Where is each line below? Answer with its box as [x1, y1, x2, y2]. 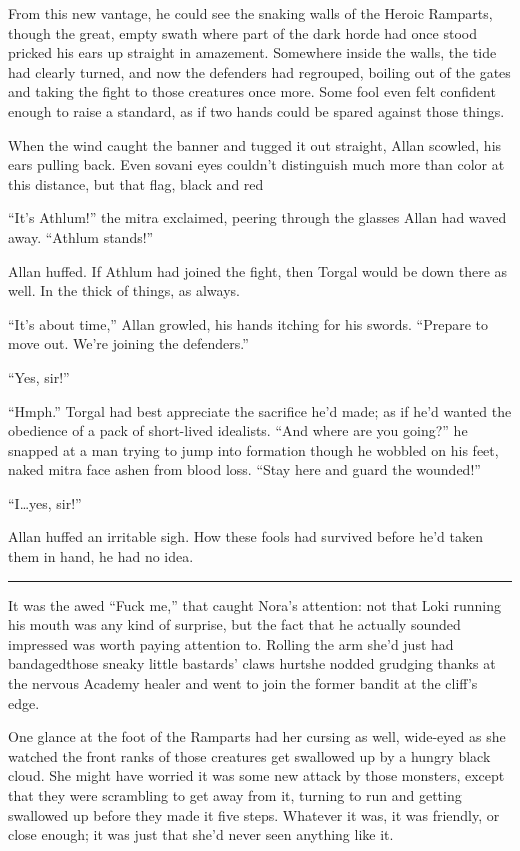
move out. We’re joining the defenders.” [8, 333, 249, 354]
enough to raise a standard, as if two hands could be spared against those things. [8, 100, 505, 121]
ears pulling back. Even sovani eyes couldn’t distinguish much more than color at [8, 154, 505, 175]
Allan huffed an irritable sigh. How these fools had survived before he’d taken [8, 526, 483, 547]
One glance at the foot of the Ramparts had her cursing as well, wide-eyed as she [8, 726, 506, 747]
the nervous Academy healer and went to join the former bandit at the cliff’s [8, 673, 478, 694]
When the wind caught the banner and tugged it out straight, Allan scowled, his [8, 134, 502, 155]
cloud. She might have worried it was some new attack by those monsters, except [8, 765, 505, 786]
